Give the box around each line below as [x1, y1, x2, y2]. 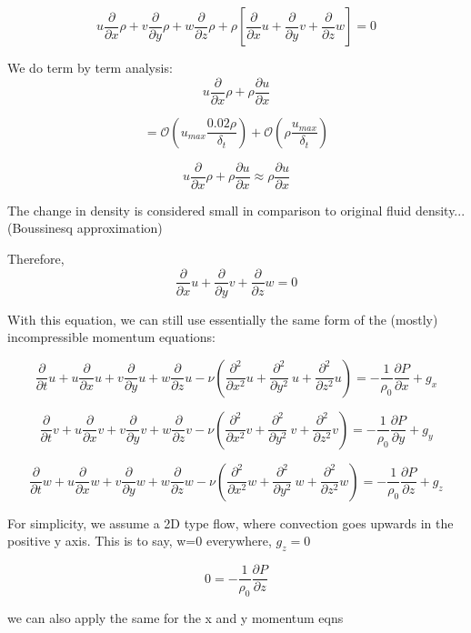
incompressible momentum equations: [7, 327, 215, 347]
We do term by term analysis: [7, 58, 173, 76]
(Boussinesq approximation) [7, 218, 163, 237]
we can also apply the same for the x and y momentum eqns [7, 608, 344, 627]
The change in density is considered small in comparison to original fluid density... [7, 200, 466, 219]
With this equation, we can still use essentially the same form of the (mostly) [7, 309, 438, 328]
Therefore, [7, 248, 65, 267]
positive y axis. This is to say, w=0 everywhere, [7, 531, 272, 550]
